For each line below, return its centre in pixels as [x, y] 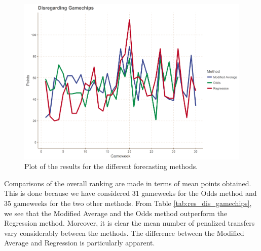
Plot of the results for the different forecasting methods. [111, 166]
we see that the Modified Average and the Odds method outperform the [116, 213]
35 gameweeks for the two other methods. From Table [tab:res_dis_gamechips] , [128, 203]
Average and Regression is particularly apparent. [80, 243]
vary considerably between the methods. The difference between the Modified [124, 233]
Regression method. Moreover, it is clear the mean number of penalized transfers [129, 223]
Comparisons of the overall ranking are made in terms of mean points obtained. [128, 183]
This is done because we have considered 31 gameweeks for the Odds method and [130, 193]
